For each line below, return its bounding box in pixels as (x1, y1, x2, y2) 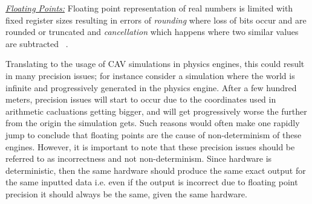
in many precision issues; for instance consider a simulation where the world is (5, 69, 295, 81)
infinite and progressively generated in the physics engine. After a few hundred (5, 81, 297, 94)
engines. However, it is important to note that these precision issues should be (5, 140, 295, 153)
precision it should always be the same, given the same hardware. (5, 187, 247, 200)
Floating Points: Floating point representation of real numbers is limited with (5, 2, 293, 14)
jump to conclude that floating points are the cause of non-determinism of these (5, 128, 302, 141)
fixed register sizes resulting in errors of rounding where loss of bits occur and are (5, 13, 307, 26)
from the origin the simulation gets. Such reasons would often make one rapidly (5, 116, 300, 129)
